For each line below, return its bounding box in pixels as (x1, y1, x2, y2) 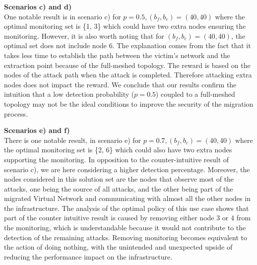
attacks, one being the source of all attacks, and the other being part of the (4, 183, 233, 194)
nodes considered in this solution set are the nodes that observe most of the (4, 174, 234, 184)
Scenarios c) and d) (4, 1, 72, 11)
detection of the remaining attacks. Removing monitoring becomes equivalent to (4, 232, 248, 242)
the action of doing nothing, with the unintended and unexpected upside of (4, 242, 233, 252)
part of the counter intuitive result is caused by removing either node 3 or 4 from (4, 212, 251, 223)
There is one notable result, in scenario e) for (4, 134, 141, 145)
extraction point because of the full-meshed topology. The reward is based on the (4, 60, 251, 70)
